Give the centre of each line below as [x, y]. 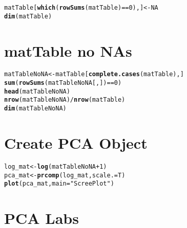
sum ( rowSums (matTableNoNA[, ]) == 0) [63, 83]
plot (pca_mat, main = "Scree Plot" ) [59, 184]
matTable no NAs [68, 50]
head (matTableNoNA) [37, 91]
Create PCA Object [76, 142]
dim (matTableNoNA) [35, 109]
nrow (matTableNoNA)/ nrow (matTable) [65, 100]
